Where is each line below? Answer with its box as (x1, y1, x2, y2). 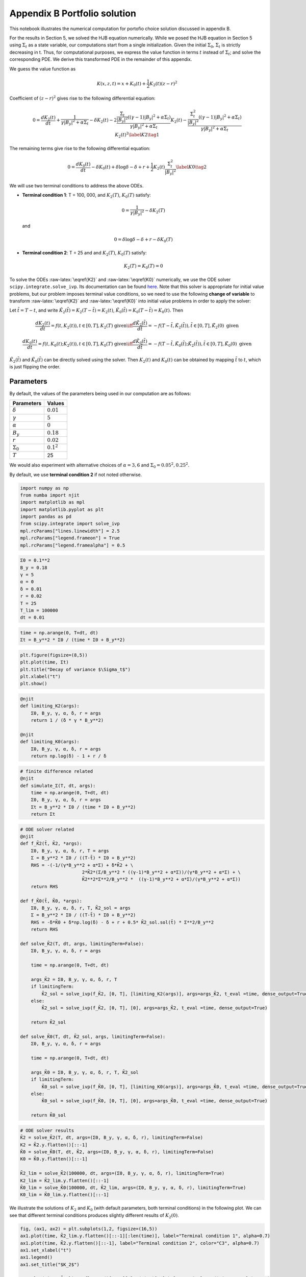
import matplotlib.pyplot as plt (20, 506, 104, 512)
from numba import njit (20, 492, 80, 498)
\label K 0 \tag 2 (175, 164, 207, 170)
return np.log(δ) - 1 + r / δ (31, 753, 107, 759)
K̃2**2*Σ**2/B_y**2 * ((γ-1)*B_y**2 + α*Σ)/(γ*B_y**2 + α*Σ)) (82, 877, 241, 882)
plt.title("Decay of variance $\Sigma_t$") (20, 667, 131, 672)
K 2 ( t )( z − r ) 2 (149, 80, 178, 87)
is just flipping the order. (9, 364, 61, 370)
